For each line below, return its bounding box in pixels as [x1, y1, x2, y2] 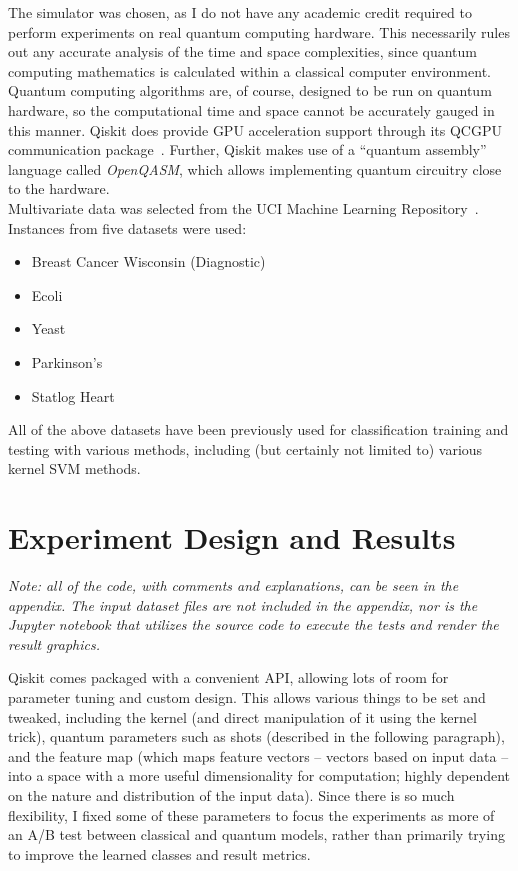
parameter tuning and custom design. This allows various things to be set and [8, 686, 486, 707]
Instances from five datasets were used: [8, 217, 247, 238]
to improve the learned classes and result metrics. [8, 843, 311, 864]
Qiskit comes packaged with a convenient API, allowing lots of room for [8, 667, 449, 688]
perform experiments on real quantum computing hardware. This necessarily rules [8, 21, 510, 42]
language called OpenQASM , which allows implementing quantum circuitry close [8, 158, 502, 179]
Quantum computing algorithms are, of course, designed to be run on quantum [8, 80, 492, 101]
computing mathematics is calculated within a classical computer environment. [8, 60, 491, 81]
